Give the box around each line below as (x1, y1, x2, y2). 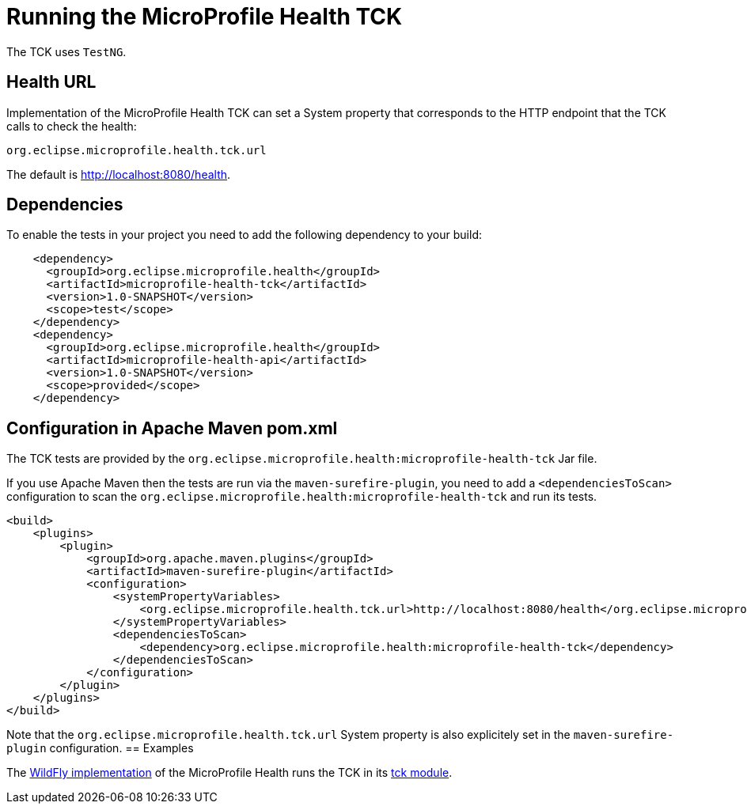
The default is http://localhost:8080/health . (6, 167, 231, 181)
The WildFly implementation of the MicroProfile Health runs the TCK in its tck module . (6, 766, 453, 780)
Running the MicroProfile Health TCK (6, 3, 403, 30)
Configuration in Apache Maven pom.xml (6, 418, 338, 438)
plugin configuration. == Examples (6, 741, 194, 755)
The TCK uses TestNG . (6, 44, 127, 59)
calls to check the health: (6, 119, 137, 133)
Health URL (6, 72, 97, 93)
